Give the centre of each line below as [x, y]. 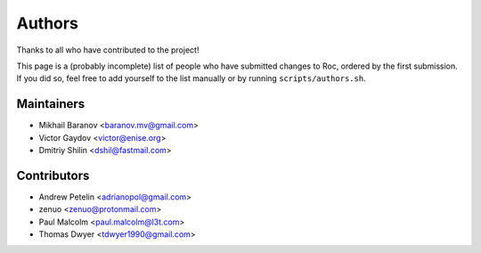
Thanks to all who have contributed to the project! [108, 50]
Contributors [53, 175]
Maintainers [51, 104]
